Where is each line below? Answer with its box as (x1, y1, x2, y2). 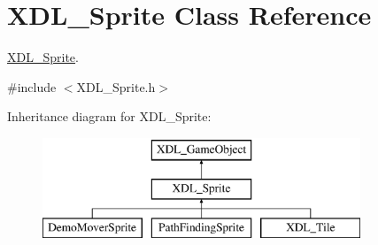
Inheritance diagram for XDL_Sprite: (7, 107, 212, 126)
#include (7, 77, 57, 96)
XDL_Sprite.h (76, 77, 156, 96)
